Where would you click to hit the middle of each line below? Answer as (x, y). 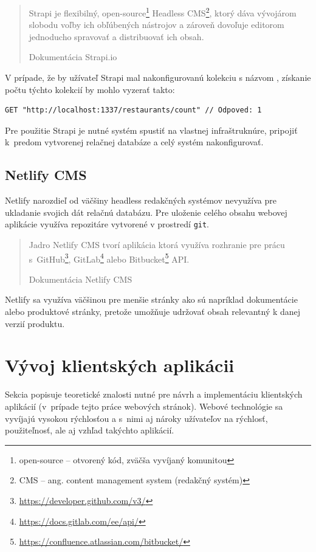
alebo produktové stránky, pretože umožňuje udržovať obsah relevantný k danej (153, 312)
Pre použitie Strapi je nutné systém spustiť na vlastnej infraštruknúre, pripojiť (151, 130)
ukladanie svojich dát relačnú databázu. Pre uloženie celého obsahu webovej (146, 212)
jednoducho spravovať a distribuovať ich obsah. (116, 36)
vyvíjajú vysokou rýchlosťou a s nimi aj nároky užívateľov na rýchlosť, (136, 418)
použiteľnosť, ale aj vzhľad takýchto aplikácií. (90, 430)
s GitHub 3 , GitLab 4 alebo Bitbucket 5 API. (109, 258)
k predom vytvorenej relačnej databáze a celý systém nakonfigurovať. (134, 142)
